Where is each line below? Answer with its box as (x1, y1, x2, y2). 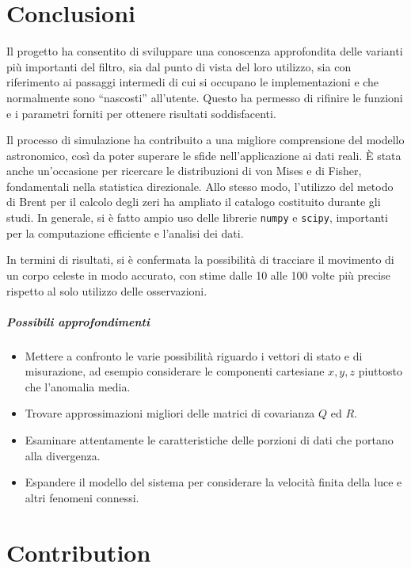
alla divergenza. (25, 447, 101, 463)
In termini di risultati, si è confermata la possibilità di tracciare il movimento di (6, 251, 394, 268)
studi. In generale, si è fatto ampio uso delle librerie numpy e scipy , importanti (6, 209, 388, 226)
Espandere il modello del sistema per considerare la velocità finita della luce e (25, 474, 402, 490)
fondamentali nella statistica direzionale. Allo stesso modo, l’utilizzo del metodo (6, 177, 394, 194)
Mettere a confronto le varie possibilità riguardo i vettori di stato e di (25, 347, 363, 364)
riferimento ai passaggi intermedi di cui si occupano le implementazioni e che (6, 74, 379, 90)
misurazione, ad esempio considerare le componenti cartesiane (25, 363, 325, 379)
